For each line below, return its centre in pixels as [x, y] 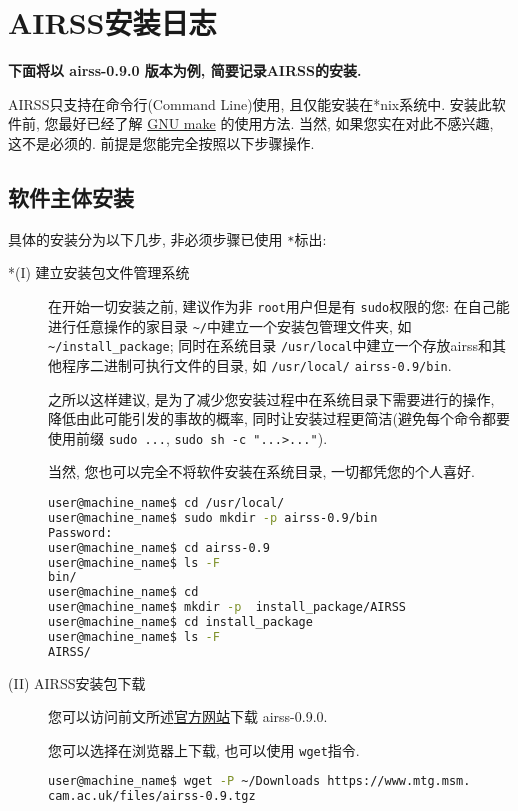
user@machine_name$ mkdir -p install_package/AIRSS [227, 607]
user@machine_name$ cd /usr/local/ [166, 503]
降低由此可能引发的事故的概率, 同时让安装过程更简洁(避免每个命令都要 [279, 418]
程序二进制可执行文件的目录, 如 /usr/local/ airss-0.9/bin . [256, 364]
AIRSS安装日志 [112, 22]
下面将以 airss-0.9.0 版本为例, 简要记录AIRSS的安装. [185, 70]
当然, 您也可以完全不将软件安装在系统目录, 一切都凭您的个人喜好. [261, 471]
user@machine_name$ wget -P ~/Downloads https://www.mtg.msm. [259, 781]
